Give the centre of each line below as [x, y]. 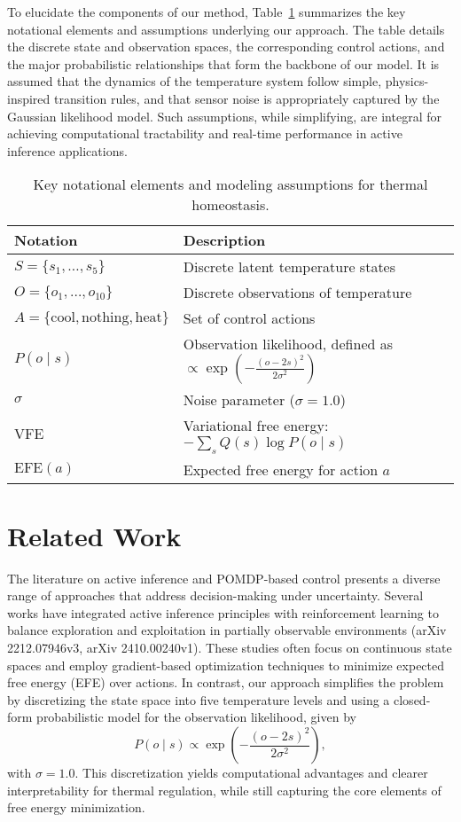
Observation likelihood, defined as [288, 344]
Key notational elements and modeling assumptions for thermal [230, 184]
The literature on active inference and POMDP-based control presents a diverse [224, 578]
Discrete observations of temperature [297, 293]
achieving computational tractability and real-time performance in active [205, 133]
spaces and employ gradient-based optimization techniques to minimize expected [226, 665]
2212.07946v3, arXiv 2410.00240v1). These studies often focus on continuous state [230, 648]
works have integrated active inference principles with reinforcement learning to [223, 612]
